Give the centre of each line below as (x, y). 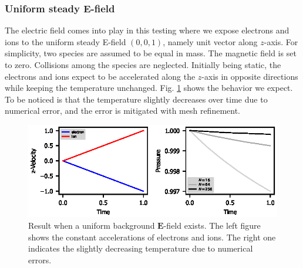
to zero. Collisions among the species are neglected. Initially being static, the (143, 65)
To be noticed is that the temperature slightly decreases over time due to (136, 99)
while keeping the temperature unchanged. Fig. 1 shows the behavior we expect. (149, 88)
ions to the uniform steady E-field (65, 41)
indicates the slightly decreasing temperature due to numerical (141, 248)
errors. (40, 259)
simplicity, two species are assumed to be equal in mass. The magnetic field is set (151, 53)
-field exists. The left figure (212, 225)
